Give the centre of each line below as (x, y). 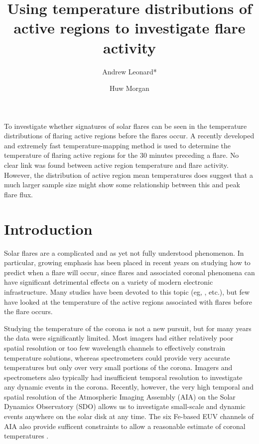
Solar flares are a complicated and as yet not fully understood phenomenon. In (124, 252)
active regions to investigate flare (129, 28)
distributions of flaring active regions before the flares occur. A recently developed (129, 136)
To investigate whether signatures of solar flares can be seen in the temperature (126, 126)
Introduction (48, 228)
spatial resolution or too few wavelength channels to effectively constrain (115, 347)
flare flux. (19, 194)
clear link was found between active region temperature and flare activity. (116, 165)
